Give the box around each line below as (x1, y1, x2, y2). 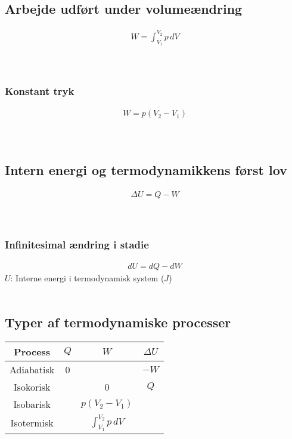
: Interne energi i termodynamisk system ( (10, 272, 164, 284)
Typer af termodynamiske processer (5, 312, 231, 331)
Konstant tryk (5, 84, 74, 99)
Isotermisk (10, 416, 54, 430)
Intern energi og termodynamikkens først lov (5, 160, 287, 179)
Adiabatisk (10, 362, 55, 376)
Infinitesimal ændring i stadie (5, 237, 149, 251)
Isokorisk (13, 379, 51, 394)
